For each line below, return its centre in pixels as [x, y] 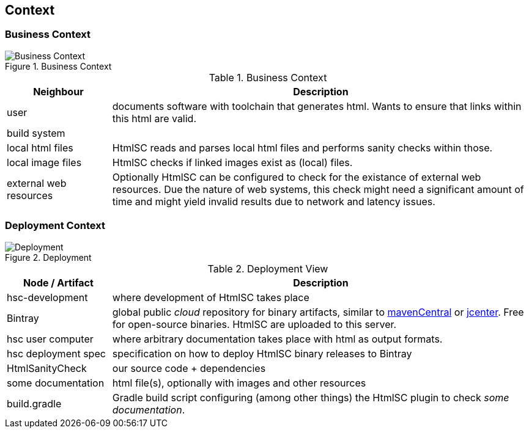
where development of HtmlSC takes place [211, 297]
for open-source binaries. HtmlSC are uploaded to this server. [254, 324]
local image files [44, 162]
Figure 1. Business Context [58, 66]
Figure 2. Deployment [48, 257]
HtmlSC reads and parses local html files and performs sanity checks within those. [302, 147]
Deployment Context [55, 226]
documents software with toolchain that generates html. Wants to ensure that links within [317, 106]
